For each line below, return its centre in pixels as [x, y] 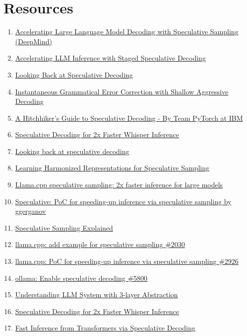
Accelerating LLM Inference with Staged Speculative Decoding [110, 58]
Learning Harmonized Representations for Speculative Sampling [112, 168]
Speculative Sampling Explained [64, 227]
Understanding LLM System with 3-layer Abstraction [96, 294]
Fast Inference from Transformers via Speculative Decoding [105, 328]
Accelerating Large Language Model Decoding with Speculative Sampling [127, 32]
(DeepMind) [33, 41]
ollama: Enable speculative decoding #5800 [81, 278]
